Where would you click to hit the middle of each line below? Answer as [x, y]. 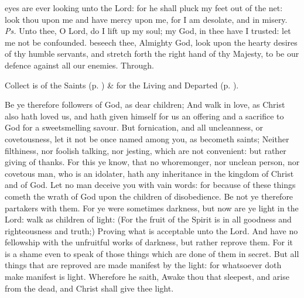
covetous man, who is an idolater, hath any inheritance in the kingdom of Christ [149, 173]
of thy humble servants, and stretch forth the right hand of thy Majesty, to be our [152, 54]
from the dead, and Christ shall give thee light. [89, 288]
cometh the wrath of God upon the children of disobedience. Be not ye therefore [149, 196]
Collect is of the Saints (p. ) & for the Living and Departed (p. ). [122, 85]
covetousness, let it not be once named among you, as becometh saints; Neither [147, 138]
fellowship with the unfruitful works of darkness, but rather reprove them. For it [149, 242]
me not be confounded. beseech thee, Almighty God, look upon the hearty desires [151, 42]
